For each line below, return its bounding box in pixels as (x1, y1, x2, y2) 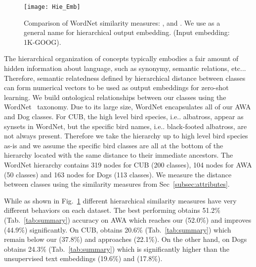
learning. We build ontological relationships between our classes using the (4, 92, 226, 102)
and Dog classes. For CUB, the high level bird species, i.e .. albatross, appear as (4, 111, 244, 121)
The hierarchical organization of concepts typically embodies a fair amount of (4, 53, 239, 64)
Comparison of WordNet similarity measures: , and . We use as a (24, 17, 220, 28)
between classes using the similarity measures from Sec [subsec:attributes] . (4, 179, 230, 189)
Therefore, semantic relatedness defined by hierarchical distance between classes (4, 72, 246, 83)
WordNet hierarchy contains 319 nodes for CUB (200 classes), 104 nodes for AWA (4, 159, 252, 169)
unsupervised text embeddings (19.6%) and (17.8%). (4, 253, 163, 264)
